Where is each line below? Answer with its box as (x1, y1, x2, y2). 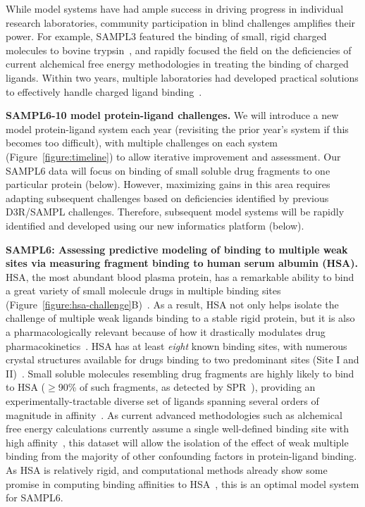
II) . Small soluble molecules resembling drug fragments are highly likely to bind (6, 365, 354, 380)
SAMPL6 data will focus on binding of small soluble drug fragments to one (6, 163, 330, 177)
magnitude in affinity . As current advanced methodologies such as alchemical (6, 407, 342, 422)
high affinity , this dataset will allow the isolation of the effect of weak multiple (6, 434, 349, 449)
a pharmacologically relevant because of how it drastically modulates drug (6, 325, 326, 339)
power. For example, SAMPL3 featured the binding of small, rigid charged (6, 29, 327, 44)
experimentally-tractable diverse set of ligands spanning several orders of (6, 394, 319, 408)
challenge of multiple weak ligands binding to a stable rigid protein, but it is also (6, 311, 355, 325)
